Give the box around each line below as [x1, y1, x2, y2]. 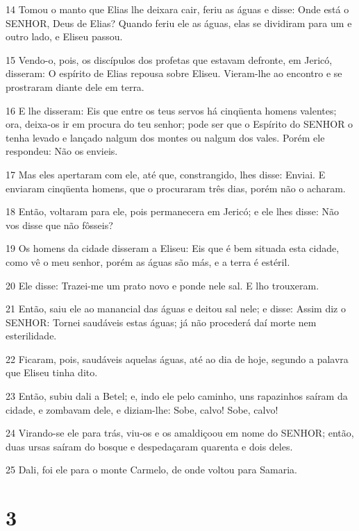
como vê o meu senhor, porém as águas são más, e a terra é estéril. [6, 254, 290, 269]
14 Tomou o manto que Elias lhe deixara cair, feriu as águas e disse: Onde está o [6, 2, 349, 16]
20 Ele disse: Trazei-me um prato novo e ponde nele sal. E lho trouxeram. [6, 278, 319, 292]
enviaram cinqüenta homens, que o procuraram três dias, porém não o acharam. [6, 180, 346, 195]
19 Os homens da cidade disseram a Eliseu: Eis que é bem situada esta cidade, [6, 241, 340, 255]
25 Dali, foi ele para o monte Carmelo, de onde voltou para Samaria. [6, 462, 297, 477]
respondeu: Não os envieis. [6, 144, 118, 158]
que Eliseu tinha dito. [6, 365, 98, 380]
